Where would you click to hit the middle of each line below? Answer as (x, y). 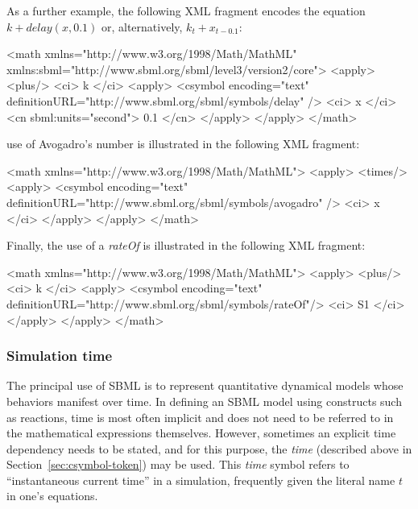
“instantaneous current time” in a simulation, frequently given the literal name (201, 480)
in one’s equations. (52, 496)
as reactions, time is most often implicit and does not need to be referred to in (200, 417)
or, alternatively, (142, 26)
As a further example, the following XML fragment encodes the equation (186, 10)
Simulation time (60, 356)
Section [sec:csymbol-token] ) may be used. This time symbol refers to (178, 464)
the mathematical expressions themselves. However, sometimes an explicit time (201, 433)
